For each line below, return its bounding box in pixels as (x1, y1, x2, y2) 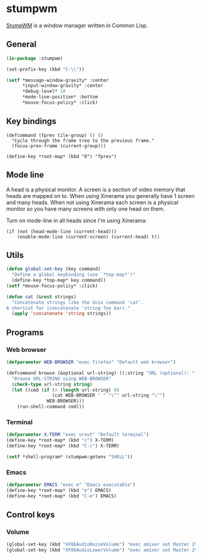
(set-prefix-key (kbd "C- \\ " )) (6, 66, 85, 72)
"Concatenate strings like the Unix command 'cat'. (11, 299, 144, 305)
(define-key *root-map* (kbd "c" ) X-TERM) (6, 437, 114, 444)
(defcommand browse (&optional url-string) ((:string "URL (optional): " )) (6, 370, 200, 376)
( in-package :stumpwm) (6, 55, 63, 62)
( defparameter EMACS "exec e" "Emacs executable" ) (6, 482, 136, 488)
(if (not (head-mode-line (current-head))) (6, 228, 117, 234)
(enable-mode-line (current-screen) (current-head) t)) (17, 234, 161, 240)
